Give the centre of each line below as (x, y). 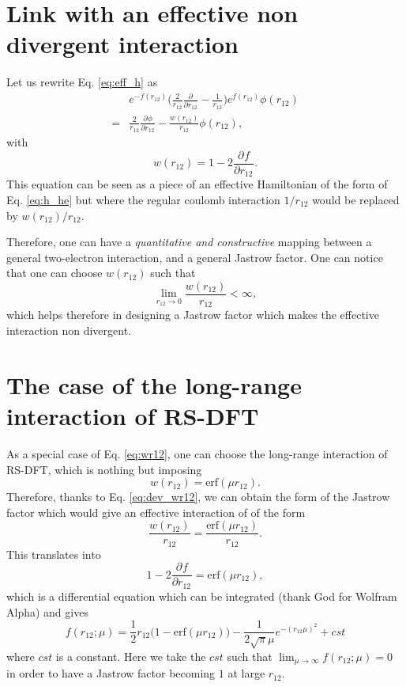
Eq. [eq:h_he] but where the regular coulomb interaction (143, 199)
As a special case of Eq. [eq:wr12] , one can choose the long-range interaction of (197, 453)
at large (246, 673)
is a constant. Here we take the (131, 656)
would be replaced (356, 199)
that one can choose (55, 273)
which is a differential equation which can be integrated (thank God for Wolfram (202, 596)
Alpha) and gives (47, 611)
